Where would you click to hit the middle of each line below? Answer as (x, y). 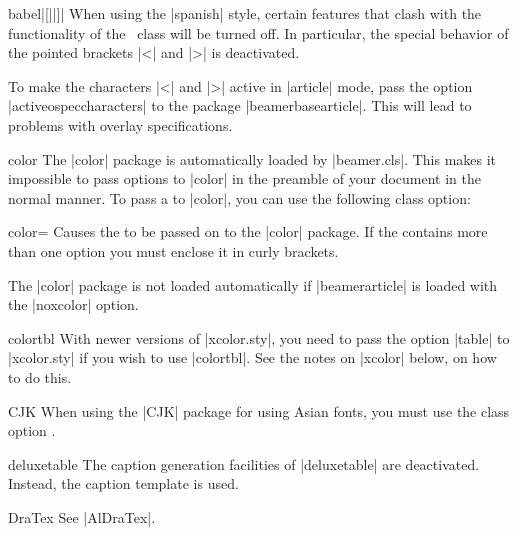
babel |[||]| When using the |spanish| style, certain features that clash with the (245, 13)
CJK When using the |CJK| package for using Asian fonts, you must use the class (259, 410)
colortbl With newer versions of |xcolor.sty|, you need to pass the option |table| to (259, 337)
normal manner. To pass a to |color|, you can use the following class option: (239, 197)
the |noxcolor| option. (73, 304)
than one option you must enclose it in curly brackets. (173, 250)
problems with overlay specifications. (120, 124)
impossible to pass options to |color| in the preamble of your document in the (245, 178)
